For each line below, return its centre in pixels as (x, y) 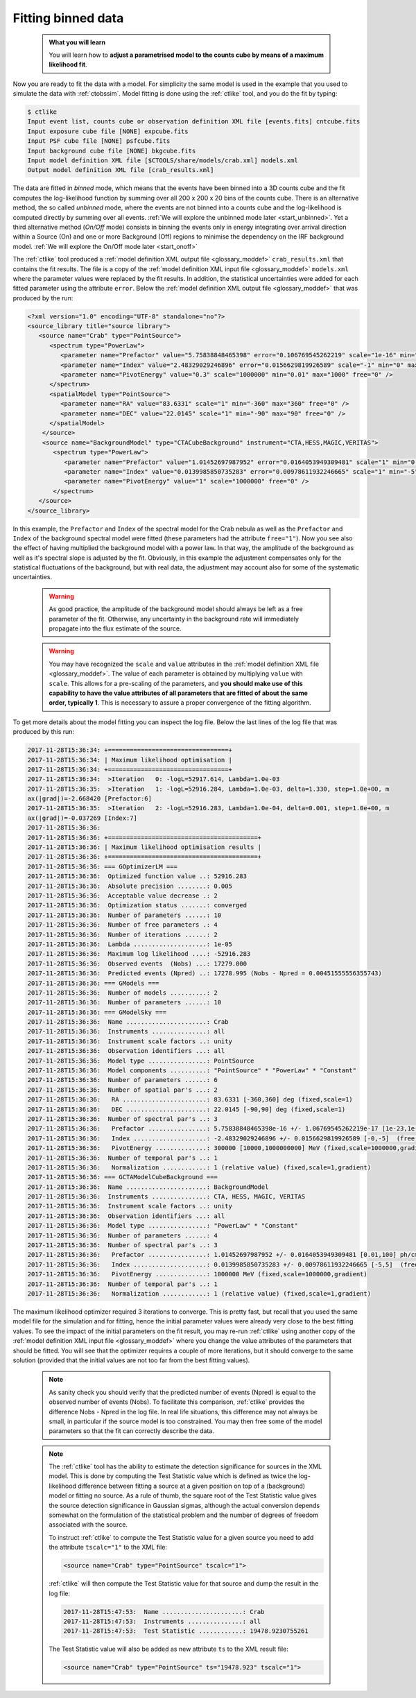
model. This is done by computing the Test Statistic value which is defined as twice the (173, 1476)
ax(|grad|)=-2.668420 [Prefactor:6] (90, 799)
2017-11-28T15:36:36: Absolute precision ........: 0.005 (130, 886)
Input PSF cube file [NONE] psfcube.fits (99, 141)
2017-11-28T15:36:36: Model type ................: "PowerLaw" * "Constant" (163, 1226)
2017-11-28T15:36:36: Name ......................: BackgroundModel (148, 1187)
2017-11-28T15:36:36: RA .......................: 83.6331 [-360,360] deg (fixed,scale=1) (190, 1100)
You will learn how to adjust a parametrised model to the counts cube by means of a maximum (186, 55)
